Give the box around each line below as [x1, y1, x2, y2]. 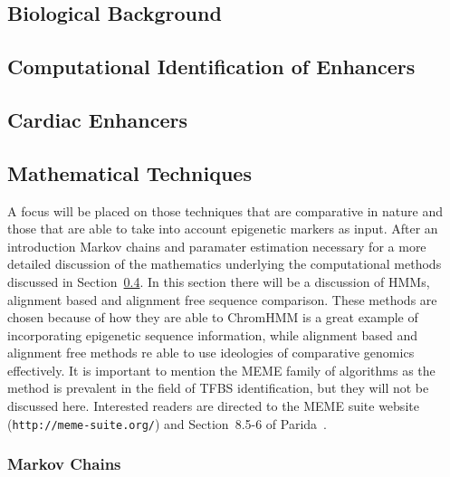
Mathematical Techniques [7, 158, 252, 186]
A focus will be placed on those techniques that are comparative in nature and [7, 201, 444, 220]
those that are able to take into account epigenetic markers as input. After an [7, 219, 438, 238]
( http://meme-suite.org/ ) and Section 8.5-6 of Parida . [7, 414, 328, 433]
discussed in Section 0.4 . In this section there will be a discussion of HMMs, [7, 272, 430, 291]
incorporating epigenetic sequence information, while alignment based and [7, 325, 417, 344]
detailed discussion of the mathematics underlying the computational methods [7, 254, 442, 273]
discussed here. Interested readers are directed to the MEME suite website [7, 396, 419, 415]
